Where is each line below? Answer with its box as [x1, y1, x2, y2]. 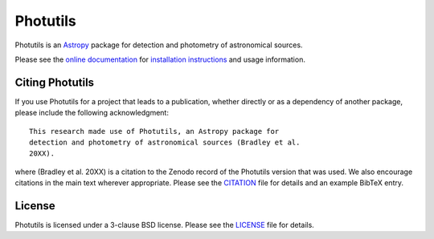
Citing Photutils [14, 75, 95, 89]
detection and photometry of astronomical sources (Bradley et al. [29, 138, 301, 148]
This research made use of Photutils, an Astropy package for [29, 127, 280, 136]
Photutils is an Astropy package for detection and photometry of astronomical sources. [14, 40, 303, 50]
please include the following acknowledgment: [14, 108, 169, 118]
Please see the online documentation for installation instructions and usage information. [14, 55, 305, 64]
